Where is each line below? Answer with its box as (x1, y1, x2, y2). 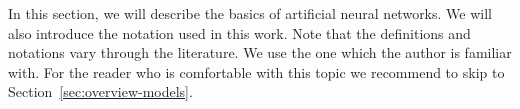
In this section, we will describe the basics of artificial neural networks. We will (8, 3, 492, 23)
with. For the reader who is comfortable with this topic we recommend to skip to (8, 61, 505, 82)
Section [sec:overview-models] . (8, 81, 193, 102)
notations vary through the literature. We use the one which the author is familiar (8, 42, 512, 63)
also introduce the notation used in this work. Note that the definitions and (8, 22, 471, 43)
